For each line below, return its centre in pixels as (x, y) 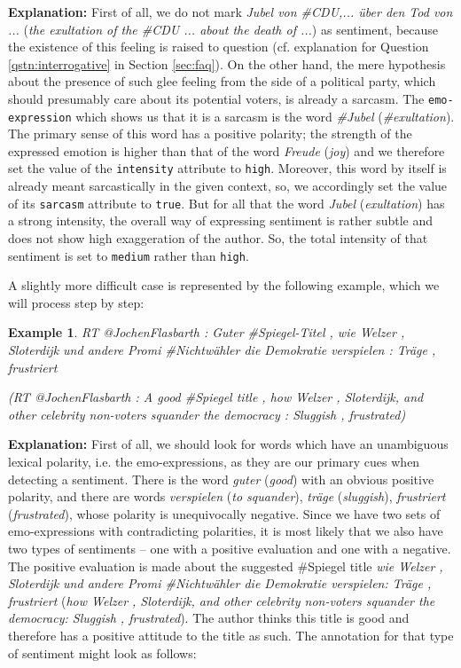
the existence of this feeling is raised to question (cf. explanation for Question (219, 47)
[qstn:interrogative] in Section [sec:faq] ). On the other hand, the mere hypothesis (227, 63)
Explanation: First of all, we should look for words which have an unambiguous (228, 444)
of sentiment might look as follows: (102, 652)
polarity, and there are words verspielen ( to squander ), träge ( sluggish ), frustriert (227, 496)
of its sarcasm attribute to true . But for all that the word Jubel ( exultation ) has (227, 203)
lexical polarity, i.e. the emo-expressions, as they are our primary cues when (214, 461)
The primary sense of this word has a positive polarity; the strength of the (210, 134)
